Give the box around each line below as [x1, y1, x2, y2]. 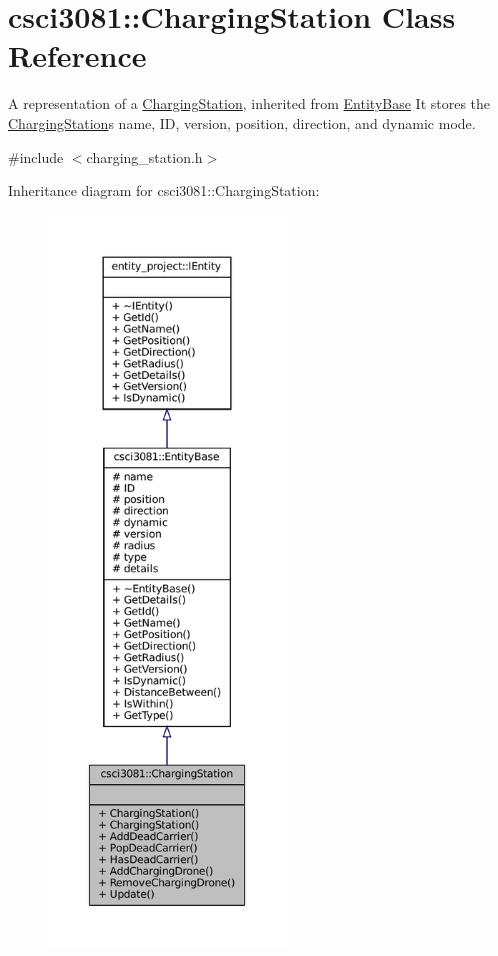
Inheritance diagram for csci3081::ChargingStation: [8, 180, 320, 201]
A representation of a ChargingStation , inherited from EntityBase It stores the [8, 93, 491, 114]
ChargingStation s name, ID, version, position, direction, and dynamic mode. [8, 112, 476, 133]
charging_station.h [86, 146, 203, 167]
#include [8, 146, 64, 167]
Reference [8, 35, 147, 76]
